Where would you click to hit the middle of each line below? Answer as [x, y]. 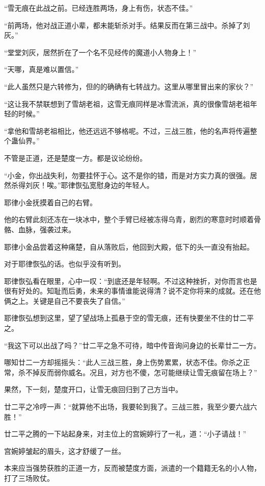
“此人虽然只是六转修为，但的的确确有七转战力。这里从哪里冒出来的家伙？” [129, 86]
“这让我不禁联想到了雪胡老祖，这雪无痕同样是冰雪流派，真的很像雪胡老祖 [127, 103]
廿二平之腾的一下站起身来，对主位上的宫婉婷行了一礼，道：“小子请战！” [125, 434]
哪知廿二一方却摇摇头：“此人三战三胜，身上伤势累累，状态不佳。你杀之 [124, 362]
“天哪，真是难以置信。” [42, 69]
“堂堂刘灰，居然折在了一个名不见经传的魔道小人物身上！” [100, 52]
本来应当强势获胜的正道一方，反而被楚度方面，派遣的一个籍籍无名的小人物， [132, 468]
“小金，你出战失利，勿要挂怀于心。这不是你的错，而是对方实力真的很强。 [127, 175]
